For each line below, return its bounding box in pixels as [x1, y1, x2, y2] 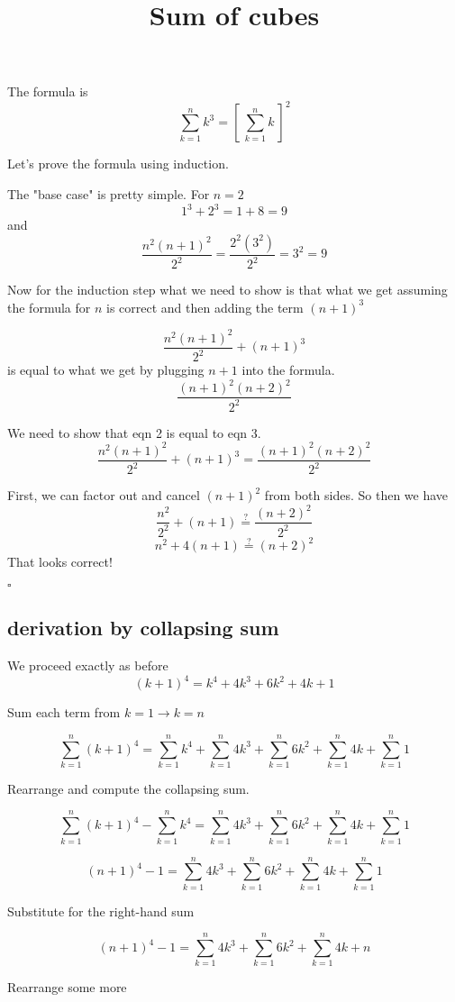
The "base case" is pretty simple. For [7, 185, 210, 204]
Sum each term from [7, 703, 121, 722]
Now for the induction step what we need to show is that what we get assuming [7, 280, 448, 299]
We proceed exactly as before [7, 656, 168, 675]
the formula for [7, 297, 91, 316]
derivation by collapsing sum [7, 614, 279, 642]
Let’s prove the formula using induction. [7, 154, 229, 173]
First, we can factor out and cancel [7, 486, 200, 505]
